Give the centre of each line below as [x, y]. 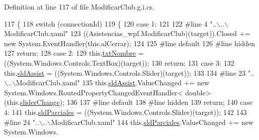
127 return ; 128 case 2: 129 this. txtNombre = [74, 53]
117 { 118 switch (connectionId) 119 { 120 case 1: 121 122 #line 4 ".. [110, 23]
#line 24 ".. [22, 122]
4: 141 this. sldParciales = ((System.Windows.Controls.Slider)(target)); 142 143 [125, 112]
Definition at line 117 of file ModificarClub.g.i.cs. [79, 7]
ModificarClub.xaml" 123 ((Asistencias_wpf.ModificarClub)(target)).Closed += [127, 33]
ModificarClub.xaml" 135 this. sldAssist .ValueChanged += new [113, 83]
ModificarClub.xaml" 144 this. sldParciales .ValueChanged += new [152, 122]
